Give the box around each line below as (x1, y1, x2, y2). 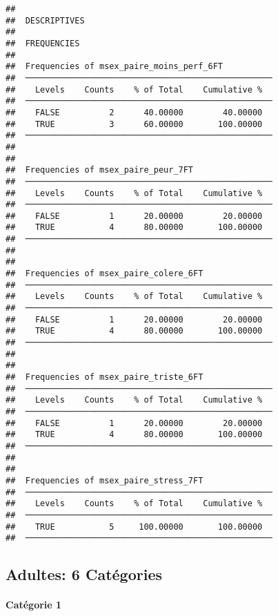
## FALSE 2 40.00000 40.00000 (6, 107, 263, 117)
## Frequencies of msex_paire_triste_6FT (6, 372, 203, 382)
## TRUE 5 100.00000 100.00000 (6, 521, 263, 532)
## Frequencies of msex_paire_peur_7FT (6, 165, 194, 175)
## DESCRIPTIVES (6, 15, 85, 26)
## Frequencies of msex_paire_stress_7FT (6, 475, 203, 485)
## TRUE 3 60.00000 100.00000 (6, 119, 263, 129)
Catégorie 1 (6, 597, 62, 612)
